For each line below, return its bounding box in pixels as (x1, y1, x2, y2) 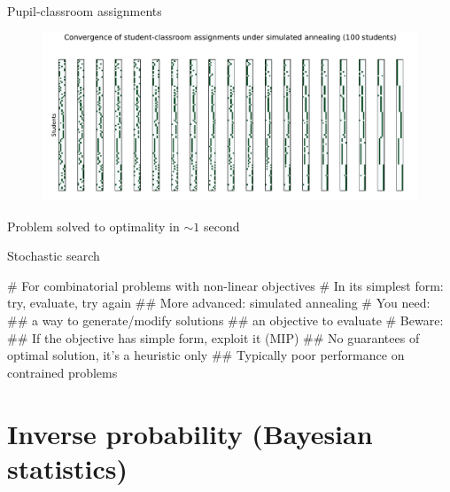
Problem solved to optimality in (7, 216, 180, 235)
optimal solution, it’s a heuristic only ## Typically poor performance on (7, 346, 405, 364)
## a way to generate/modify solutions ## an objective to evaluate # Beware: (7, 311, 444, 330)
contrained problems (7, 363, 118, 381)
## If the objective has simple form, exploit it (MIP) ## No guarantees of (7, 328, 420, 347)
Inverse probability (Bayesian (7, 415, 373, 451)
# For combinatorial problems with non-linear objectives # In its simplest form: (7, 276, 444, 294)
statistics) (7, 449, 128, 486)
